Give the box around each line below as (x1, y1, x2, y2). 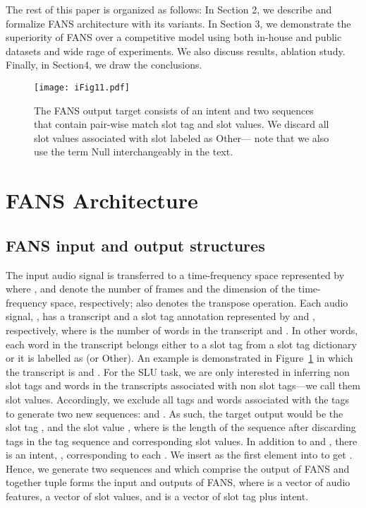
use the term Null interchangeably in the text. (34, 144, 233, 159)
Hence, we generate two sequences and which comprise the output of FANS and (6, 461, 350, 475)
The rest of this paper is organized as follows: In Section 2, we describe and (6, 2, 332, 16)
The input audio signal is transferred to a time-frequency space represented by (6, 267, 345, 282)
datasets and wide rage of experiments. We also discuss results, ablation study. (6, 43, 346, 58)
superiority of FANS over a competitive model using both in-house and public (6, 30, 342, 45)
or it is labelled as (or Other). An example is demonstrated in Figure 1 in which (6, 350, 353, 365)
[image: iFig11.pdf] (34, 82, 130, 93)
